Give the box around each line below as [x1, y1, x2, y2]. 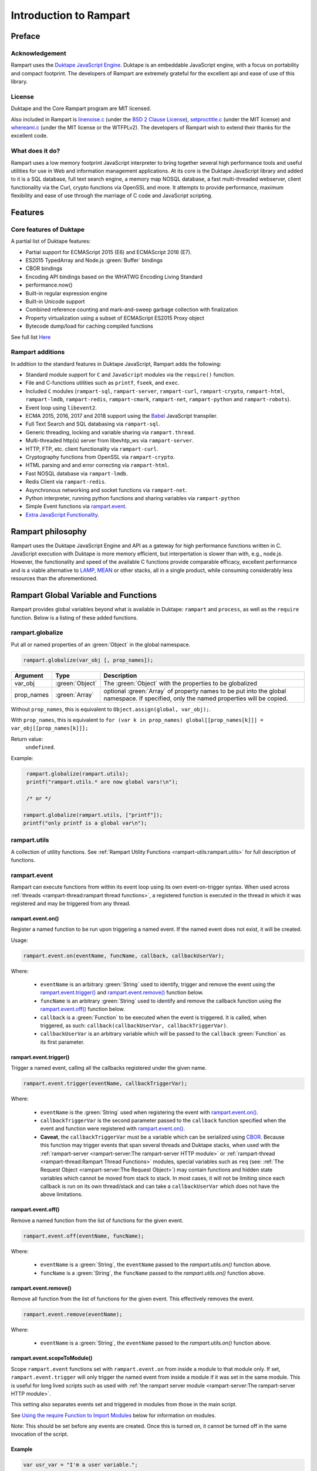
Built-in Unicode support [25, 298, 85, 305]
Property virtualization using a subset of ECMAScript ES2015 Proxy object [25, 314, 205, 321]
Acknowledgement [11, 49, 67, 57]
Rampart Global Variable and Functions [11, 590, 157, 600]
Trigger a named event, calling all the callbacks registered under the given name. [11, 1064, 207, 1071]
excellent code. [11, 132, 48, 139]
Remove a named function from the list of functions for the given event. [11, 1217, 184, 1224]
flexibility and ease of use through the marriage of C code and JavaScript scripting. [11, 192, 213, 199]
